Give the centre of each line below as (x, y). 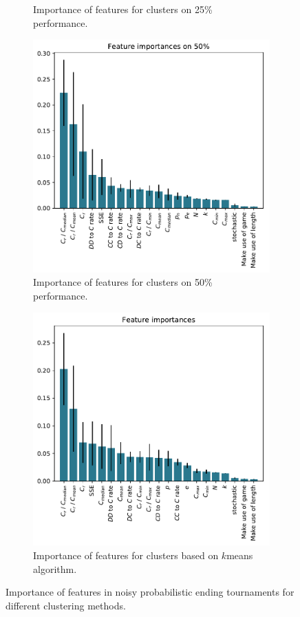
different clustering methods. (66, 605)
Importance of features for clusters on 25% (123, 9)
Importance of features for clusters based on (126, 555)
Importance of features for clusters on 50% (123, 282)
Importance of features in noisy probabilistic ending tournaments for (150, 592)
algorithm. (55, 568)
